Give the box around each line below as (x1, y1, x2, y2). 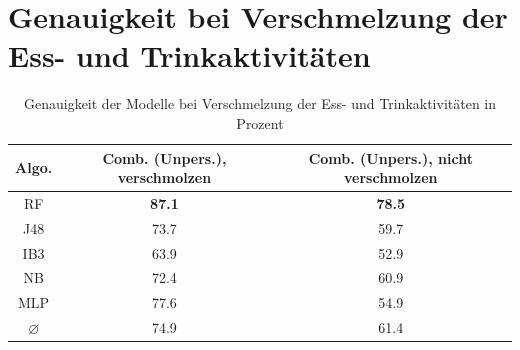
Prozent (236, 112, 284, 133)
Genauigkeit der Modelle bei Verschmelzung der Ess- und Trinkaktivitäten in (23, 93, 497, 114)
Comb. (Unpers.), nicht (308, 147, 473, 168)
